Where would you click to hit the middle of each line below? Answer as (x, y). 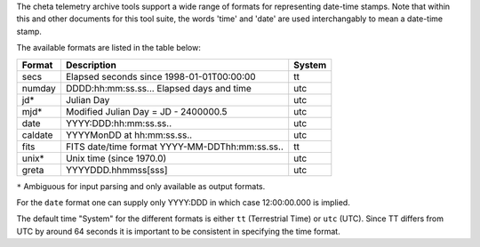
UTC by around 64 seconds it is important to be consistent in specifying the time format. (179, 231)
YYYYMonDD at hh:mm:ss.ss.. (129, 135)
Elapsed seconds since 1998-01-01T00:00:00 (161, 76)
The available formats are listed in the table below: (109, 48)
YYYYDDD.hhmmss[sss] (116, 170)
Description (91, 65)
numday (39, 88)
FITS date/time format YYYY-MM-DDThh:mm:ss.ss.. (174, 147)
